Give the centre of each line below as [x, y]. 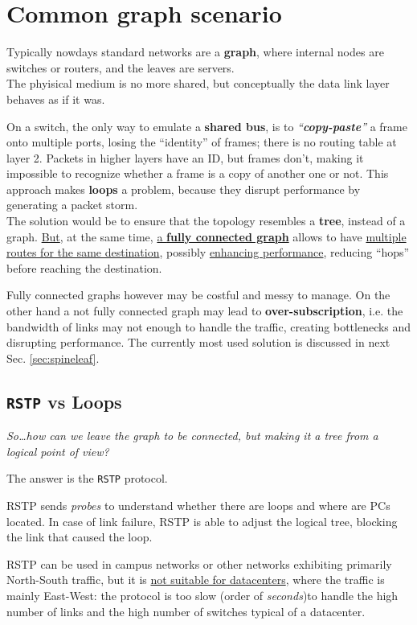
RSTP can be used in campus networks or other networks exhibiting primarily [199, 563]
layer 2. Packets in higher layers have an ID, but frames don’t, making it [185, 157]
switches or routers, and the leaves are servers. [121, 67]
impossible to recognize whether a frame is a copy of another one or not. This [198, 173]
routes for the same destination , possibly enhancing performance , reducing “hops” [208, 252]
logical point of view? [58, 451]
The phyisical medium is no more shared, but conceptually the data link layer [198, 83]
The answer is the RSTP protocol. [87, 478]
